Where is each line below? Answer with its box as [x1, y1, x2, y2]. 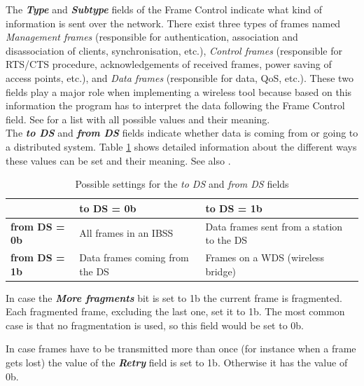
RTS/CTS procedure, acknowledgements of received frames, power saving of [6, 57, 332, 71]
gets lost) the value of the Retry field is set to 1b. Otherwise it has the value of [6, 355, 348, 370]
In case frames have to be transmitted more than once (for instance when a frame [6, 341, 356, 356]
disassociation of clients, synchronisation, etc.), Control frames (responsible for [6, 43, 342, 57]
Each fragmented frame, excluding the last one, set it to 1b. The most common [6, 304, 345, 319]
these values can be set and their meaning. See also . [6, 153, 231, 167]
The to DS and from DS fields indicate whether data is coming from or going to [6, 125, 358, 140]
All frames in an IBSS [79, 226, 174, 240]
